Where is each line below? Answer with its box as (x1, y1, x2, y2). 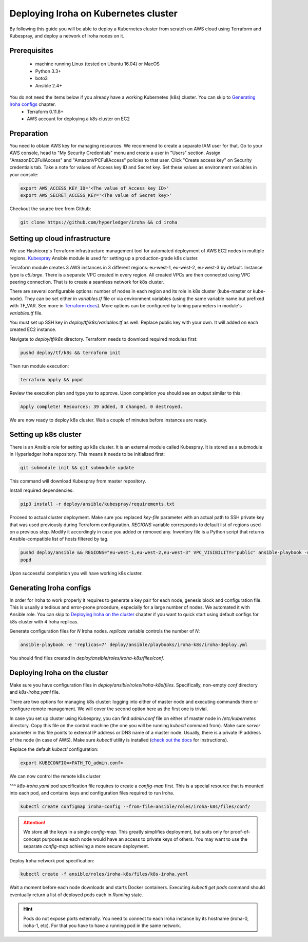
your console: (9, 171, 38, 177)
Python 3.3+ (35, 68, 62, 74)
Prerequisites (9, 46, 53, 55)
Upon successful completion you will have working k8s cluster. (9, 570, 143, 576)
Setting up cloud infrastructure (9, 234, 111, 243)
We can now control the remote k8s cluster (9, 773, 101, 780)
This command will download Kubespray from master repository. (9, 478, 146, 484)
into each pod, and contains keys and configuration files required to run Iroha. (9, 789, 175, 796)
